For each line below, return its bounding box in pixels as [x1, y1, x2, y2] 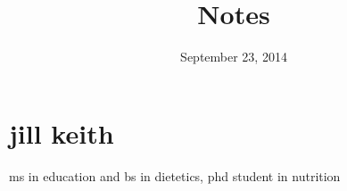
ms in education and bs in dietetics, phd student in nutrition [9, 166, 341, 185]
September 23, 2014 [180, 47, 287, 66]
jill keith [9, 114, 114, 151]
